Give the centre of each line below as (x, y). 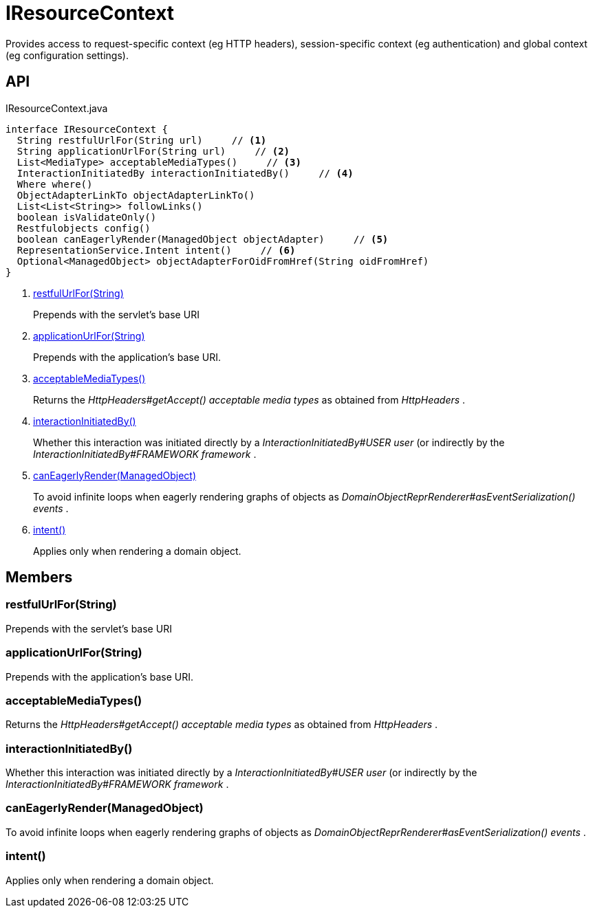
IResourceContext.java (57, 108)
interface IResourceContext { (87, 129)
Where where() (55, 184)
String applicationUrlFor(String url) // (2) (153, 151)
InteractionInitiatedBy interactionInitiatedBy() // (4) (185, 173)
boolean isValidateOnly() (87, 217)
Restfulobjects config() (84, 228)
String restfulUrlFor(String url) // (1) (142, 140)
